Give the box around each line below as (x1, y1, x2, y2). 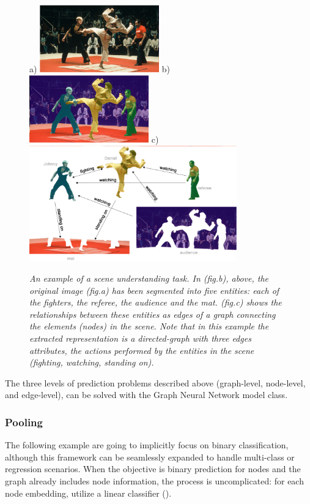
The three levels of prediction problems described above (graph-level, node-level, (5, 376, 306, 389)
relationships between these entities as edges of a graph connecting (29, 307, 276, 320)
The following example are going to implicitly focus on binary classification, (5, 438, 289, 451)
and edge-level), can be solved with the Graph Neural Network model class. (5, 388, 288, 401)
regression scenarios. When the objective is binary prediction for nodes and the (5, 462, 301, 475)
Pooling (5, 414, 43, 429)
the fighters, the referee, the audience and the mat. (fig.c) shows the (29, 296, 282, 309)
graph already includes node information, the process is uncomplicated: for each (5, 474, 304, 487)
